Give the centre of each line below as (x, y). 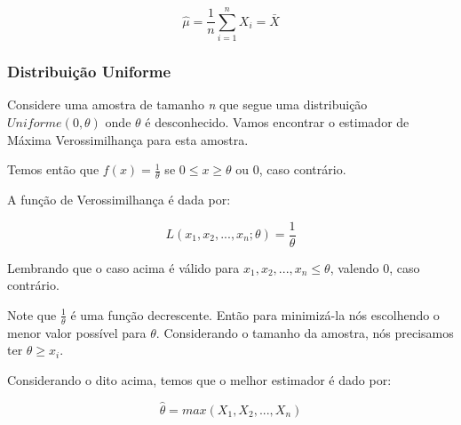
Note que (32, 314)
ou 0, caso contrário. (291, 169)
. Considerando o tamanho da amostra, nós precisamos (305, 332)
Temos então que (53, 169)
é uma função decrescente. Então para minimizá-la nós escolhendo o (255, 314)
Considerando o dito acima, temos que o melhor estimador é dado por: (199, 379)
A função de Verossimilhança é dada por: (119, 199)
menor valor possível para (77, 332)
